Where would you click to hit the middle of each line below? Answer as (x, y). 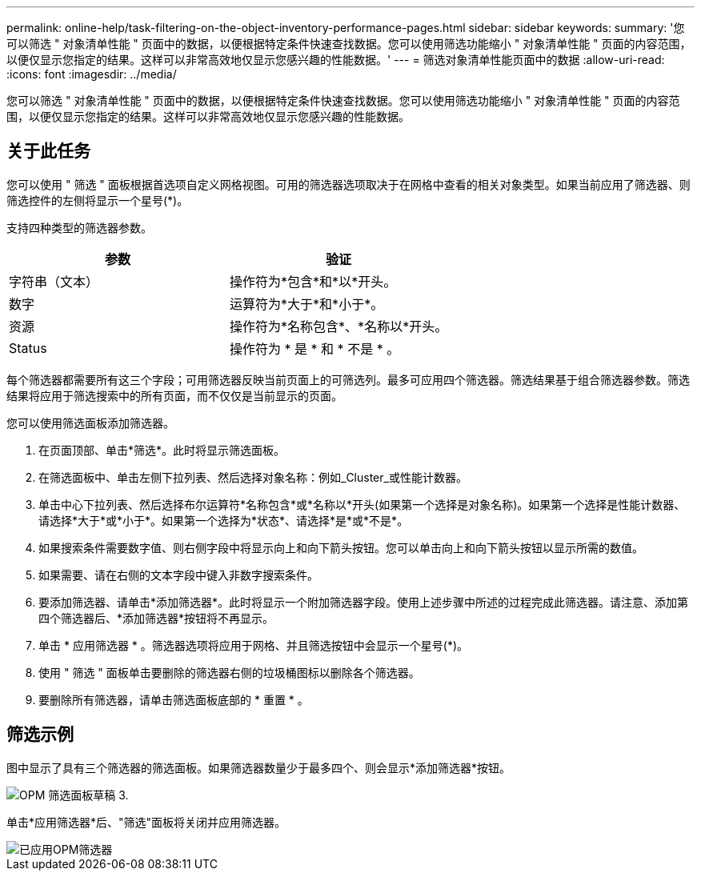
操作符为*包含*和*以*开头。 (313, 281)
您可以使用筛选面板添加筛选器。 (90, 422)
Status (28, 348)
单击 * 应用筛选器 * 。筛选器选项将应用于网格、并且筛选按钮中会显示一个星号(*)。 (254, 645)
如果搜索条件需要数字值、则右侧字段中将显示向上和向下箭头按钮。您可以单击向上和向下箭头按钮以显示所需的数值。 (341, 547)
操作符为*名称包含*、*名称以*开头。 (339, 326)
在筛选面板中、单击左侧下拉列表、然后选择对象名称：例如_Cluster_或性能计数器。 (253, 477)
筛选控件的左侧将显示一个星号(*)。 (98, 200)
